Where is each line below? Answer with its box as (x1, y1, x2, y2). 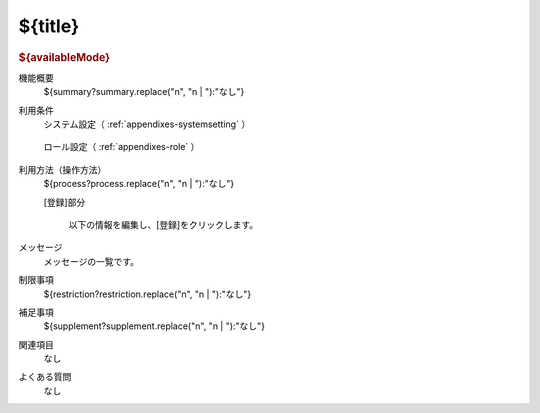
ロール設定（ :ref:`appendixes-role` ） (43, 141, 200, 153)
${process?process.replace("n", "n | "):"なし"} (43, 178, 235, 190)
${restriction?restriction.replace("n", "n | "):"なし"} (43, 288, 252, 300)
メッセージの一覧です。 (43, 255, 140, 267)
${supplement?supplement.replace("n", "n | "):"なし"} (43, 320, 265, 332)
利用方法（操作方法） (18, 163, 107, 175)
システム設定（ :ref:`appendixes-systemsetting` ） (43, 118, 251, 130)
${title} (18, 15, 80, 37)
